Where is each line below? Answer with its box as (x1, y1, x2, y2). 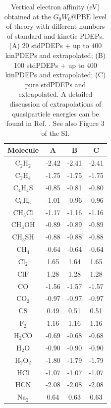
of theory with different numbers (6, 21, 105, 31)
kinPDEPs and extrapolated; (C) (5, 69, 106, 80)
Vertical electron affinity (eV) (11, 1, 100, 11)
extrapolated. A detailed (18, 89, 93, 99)
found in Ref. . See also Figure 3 (6, 118, 105, 128)
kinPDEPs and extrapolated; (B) (5, 50, 106, 60)
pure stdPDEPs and (25, 79, 86, 89)
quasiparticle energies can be (12, 108, 99, 118)
